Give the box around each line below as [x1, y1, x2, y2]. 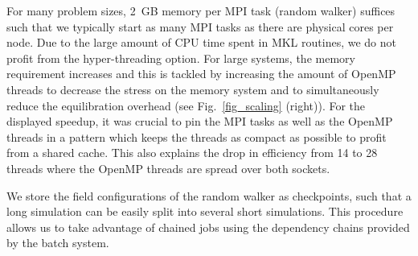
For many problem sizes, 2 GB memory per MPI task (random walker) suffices [6, 2, 395, 19]
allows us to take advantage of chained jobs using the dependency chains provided [6, 218, 410, 235]
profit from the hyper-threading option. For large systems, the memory [6, 49, 355, 66]
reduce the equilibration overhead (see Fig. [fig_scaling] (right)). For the [6, 97, 366, 114]
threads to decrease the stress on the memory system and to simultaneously [6, 81, 379, 97]
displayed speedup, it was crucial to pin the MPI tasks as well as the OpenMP [6, 113, 393, 130]
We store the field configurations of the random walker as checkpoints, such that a [6, 187, 412, 204]
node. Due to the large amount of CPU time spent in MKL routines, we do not [6, 34, 396, 51]
